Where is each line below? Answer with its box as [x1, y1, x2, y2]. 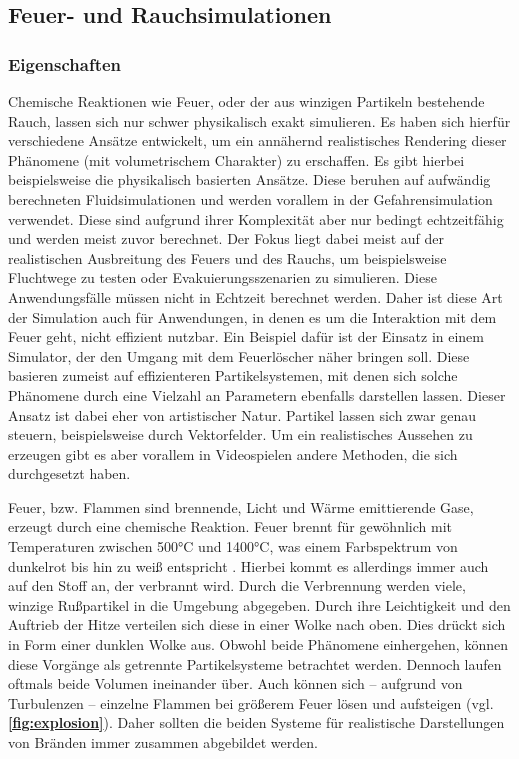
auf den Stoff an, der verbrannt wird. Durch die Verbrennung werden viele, [8, 575, 466, 596]
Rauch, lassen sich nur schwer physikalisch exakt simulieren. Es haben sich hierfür [8, 110, 511, 131]
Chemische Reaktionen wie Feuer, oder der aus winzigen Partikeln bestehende [8, 91, 485, 111]
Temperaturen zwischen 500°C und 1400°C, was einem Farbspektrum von [8, 536, 458, 557]
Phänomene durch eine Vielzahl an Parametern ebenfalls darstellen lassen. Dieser [8, 384, 506, 405]
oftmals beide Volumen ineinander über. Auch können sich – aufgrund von [8, 673, 463, 694]
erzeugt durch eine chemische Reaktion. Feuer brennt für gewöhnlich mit [8, 516, 452, 537]
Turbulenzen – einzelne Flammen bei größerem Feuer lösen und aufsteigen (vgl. [8, 692, 494, 713]
